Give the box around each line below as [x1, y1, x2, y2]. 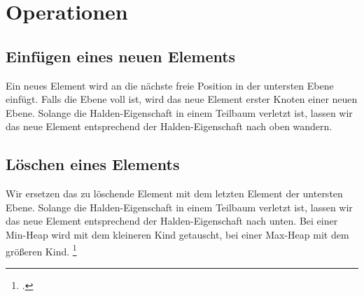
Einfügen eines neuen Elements [6, 45, 236, 66]
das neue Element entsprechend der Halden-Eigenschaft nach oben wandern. [6, 119, 332, 134]
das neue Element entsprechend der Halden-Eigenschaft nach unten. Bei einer [6, 213, 338, 228]
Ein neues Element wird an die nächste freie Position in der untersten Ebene [6, 78, 334, 92]
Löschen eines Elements [6, 153, 180, 175]
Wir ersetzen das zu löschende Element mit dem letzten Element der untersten [6, 186, 343, 201]
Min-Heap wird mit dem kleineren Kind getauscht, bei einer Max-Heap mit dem [6, 227, 349, 241]
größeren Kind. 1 [6, 241, 77, 258]
